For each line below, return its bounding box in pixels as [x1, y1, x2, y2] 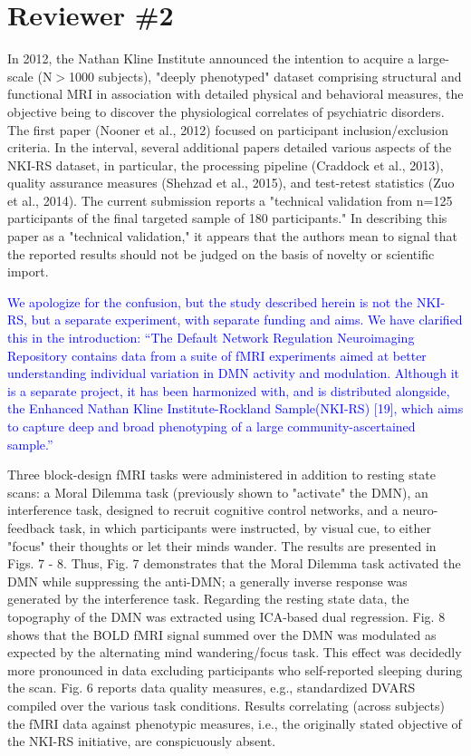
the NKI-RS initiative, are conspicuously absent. [7, 732, 276, 751]
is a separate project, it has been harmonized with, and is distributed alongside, [7, 381, 450, 400]
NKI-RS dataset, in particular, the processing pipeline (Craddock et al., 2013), [7, 155, 444, 174]
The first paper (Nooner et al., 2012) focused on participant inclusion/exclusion [7, 120, 449, 139]
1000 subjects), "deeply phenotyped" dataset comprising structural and [69, 66, 462, 85]
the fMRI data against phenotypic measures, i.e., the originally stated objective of [7, 713, 462, 732]
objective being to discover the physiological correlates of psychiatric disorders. [7, 102, 445, 121]
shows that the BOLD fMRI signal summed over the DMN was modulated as [7, 625, 437, 644]
